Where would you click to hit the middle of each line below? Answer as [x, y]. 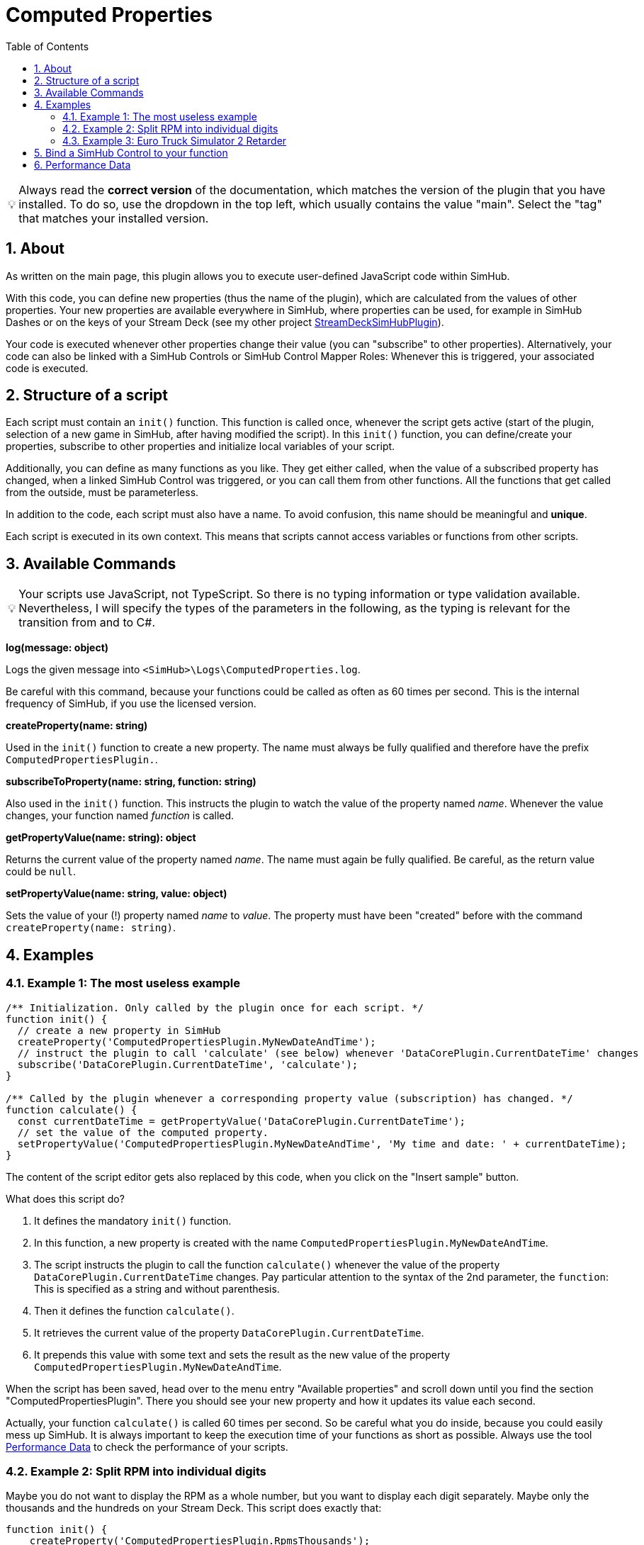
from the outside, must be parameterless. [102, 493]
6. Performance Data [83, 164]
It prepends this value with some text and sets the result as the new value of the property [242, 1354]
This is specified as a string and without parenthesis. [157, 1288]
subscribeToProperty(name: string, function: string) [131, 782]
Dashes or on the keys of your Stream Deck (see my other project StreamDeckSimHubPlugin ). [225, 322]
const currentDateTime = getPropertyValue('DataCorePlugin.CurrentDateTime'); [242, 1121]
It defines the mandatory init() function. [133, 1220]
